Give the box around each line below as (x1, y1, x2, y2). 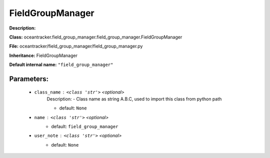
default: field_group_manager (51, 123, 118, 129)
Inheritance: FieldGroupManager (9, 52, 77, 58)
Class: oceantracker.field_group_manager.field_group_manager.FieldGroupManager (9, 34, 182, 40)
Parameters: (9, 74, 48, 83)
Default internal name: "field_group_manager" (9, 61, 113, 67)
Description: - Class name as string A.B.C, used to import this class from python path (46, 95, 222, 102)
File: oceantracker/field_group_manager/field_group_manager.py (9, 43, 143, 49)
